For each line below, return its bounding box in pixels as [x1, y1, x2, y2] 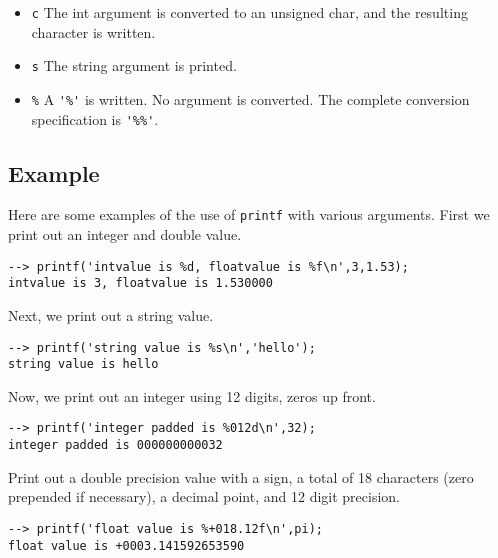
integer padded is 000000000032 [8, 438, 223, 453]
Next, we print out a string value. [8, 304, 214, 325]
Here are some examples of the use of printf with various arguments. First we [8, 204, 490, 225]
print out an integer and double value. [8, 224, 242, 245]
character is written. [31, 21, 156, 42]
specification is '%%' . [31, 108, 159, 129]
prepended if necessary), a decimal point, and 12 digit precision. [8, 486, 400, 507]
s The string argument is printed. [31, 55, 237, 76]
